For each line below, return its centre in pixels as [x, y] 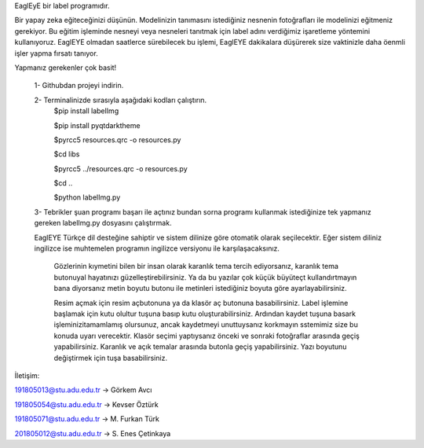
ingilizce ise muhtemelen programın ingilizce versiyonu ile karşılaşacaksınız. [157, 248]
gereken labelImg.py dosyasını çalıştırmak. [103, 223]
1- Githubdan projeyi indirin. [79, 86]
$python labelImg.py [87, 197]
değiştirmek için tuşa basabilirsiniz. [111, 358]
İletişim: [27, 375]
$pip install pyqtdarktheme [97, 125]
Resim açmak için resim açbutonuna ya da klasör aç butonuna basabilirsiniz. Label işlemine [201, 303]
